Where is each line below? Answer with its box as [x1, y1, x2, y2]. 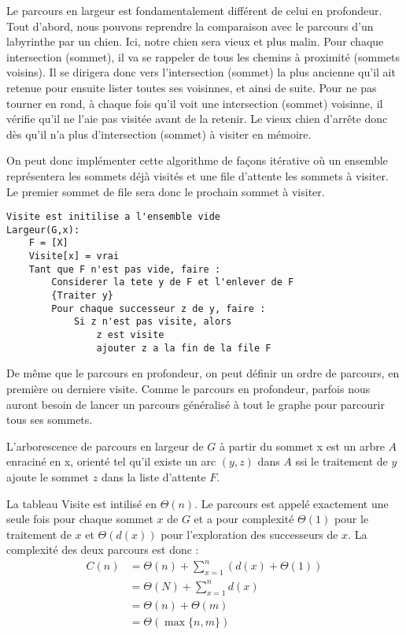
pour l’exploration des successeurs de [161, 525, 338, 542]
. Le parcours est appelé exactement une [194, 495, 389, 511]
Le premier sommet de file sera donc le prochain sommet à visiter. [6, 183, 325, 199]
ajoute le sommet [6, 468, 90, 485]
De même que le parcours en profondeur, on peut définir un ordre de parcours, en [6, 365, 400, 381]
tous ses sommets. [6, 411, 93, 428]
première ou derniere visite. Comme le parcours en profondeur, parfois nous [6, 380, 371, 396]
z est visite [96, 329, 164, 341]
